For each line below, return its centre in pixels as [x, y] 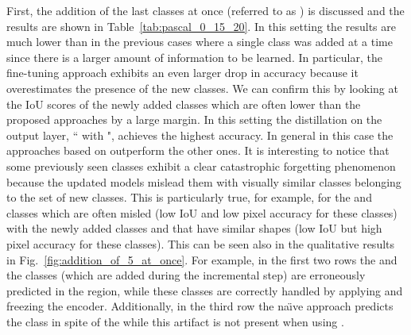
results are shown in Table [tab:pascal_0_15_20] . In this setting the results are [202, 26]
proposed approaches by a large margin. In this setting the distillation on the [194, 119]
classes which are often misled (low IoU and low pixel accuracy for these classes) [202, 212]
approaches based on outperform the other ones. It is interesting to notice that [198, 150]
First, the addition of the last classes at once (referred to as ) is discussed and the [205, 10]
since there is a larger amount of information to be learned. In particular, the [194, 57]
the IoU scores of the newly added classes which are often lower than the [184, 104]
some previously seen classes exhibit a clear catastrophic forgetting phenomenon [201, 166]
